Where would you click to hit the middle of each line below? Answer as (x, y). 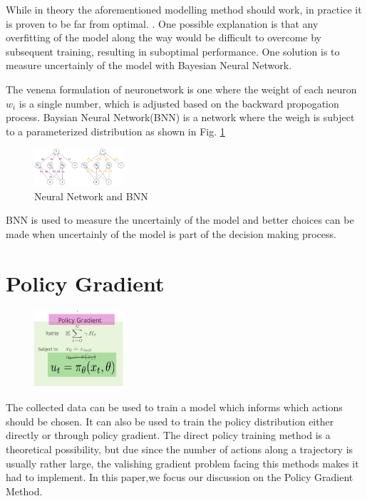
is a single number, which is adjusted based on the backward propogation (179, 103)
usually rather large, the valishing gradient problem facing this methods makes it (182, 463)
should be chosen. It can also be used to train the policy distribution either (170, 421)
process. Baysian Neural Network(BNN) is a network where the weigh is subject (180, 117)
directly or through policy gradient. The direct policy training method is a (168, 435)
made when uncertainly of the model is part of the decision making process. (171, 233)
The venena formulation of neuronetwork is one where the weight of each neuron (181, 89)
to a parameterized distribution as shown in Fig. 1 (115, 131)
